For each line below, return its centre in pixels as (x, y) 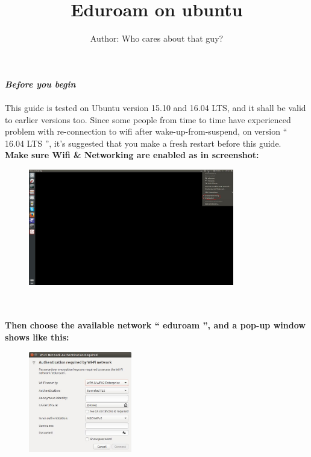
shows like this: (37, 337)
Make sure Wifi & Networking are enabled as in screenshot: (132, 155)
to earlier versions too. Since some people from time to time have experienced (148, 119)
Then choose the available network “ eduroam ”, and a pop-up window (155, 325)
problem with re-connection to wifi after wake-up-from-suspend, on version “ (146, 131)
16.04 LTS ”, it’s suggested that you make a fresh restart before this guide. (143, 143)
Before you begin (40, 84)
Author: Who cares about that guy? (157, 38)
